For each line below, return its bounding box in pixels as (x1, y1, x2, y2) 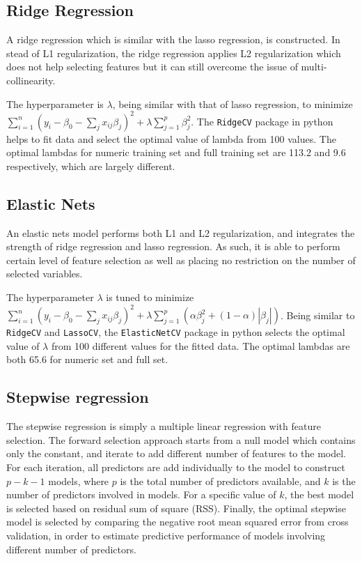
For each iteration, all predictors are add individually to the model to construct (6, 459, 345, 474)
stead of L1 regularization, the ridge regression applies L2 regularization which (6, 45, 341, 60)
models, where (48, 473, 109, 488)
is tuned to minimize (106, 290, 194, 305)
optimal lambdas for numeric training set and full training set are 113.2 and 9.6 (6, 145, 346, 160)
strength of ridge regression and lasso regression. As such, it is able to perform (6, 239, 340, 254)
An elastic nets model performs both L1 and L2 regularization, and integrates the (6, 225, 355, 240)
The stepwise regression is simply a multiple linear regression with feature (6, 419, 321, 433)
